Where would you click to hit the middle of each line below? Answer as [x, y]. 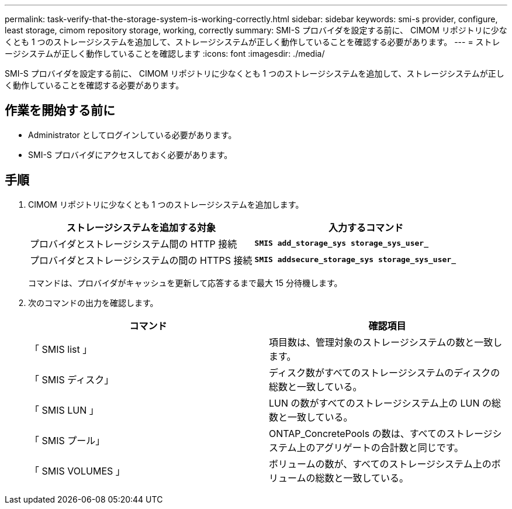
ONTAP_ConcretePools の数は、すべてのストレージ [381, 433]
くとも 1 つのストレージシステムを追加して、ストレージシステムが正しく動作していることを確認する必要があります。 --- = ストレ [252, 42]
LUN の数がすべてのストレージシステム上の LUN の [380, 403]
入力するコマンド [366, 227]
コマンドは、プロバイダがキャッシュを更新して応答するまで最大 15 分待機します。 [185, 283]
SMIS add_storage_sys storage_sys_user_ [342, 243]
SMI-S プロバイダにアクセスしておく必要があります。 [130, 154]
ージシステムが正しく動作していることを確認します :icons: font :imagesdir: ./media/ [165, 54]
